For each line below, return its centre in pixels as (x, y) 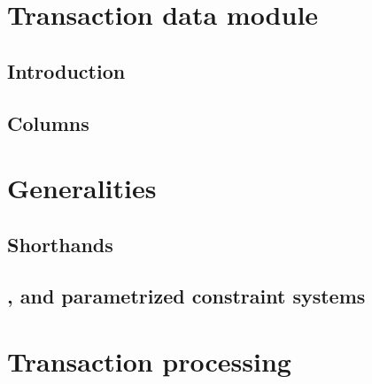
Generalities (82, 188)
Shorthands (60, 244)
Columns (48, 123)
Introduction (66, 70)
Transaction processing (149, 361)
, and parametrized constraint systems (186, 296)
